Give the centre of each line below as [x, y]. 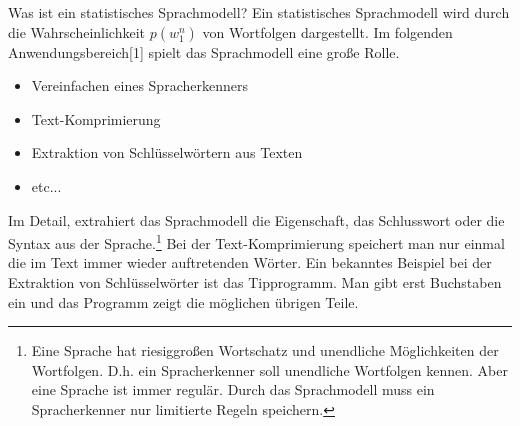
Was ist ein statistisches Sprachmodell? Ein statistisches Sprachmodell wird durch [259, 12]
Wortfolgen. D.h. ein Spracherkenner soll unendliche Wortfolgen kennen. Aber [269, 369]
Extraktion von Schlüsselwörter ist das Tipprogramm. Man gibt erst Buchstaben [255, 282]
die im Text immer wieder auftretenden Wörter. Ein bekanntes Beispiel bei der [250, 262]
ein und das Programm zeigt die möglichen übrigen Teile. [183, 301]
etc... [46, 185]
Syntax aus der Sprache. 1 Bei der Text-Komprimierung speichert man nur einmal [256, 241]
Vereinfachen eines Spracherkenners [139, 85]
